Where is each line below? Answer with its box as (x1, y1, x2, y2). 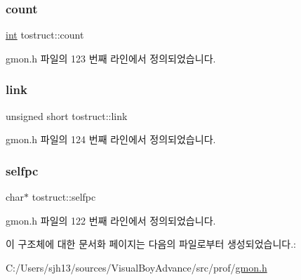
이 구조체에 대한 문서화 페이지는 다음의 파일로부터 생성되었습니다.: (6, 236, 296, 251)
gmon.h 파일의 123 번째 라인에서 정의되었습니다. (6, 51, 216, 65)
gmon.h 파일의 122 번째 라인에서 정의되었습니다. (6, 213, 216, 227)
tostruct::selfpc (32, 189, 96, 204)
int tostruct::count (6, 27, 84, 42)
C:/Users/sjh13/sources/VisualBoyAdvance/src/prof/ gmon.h (6, 260, 267, 274)
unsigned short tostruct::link (6, 108, 128, 123)
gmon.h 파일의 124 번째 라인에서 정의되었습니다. (6, 132, 216, 147)
